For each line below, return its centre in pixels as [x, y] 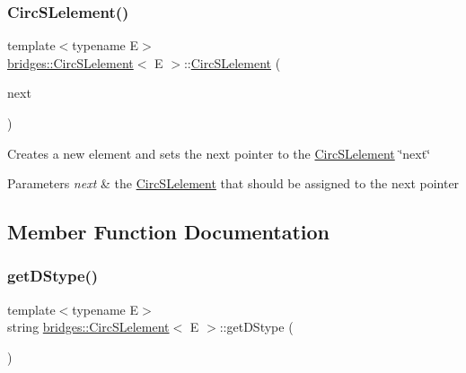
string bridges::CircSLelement [88, 327]
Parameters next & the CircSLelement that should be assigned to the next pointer [233, 183]
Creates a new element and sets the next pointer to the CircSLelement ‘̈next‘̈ [219, 153]
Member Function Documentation [169, 232]
